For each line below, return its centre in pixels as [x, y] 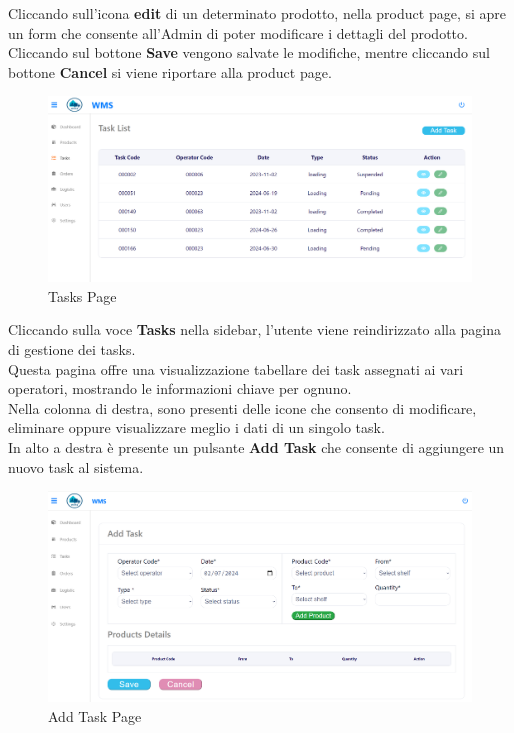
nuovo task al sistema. [76, 466]
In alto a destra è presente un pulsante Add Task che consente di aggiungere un [256, 447]
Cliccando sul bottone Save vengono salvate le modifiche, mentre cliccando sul [249, 52]
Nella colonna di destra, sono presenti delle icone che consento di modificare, [242, 407]
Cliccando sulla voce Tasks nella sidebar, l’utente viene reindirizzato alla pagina [255, 329]
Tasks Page [82, 295]
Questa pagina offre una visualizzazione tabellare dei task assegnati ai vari [236, 368]
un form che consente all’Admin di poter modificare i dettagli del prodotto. [238, 32]
